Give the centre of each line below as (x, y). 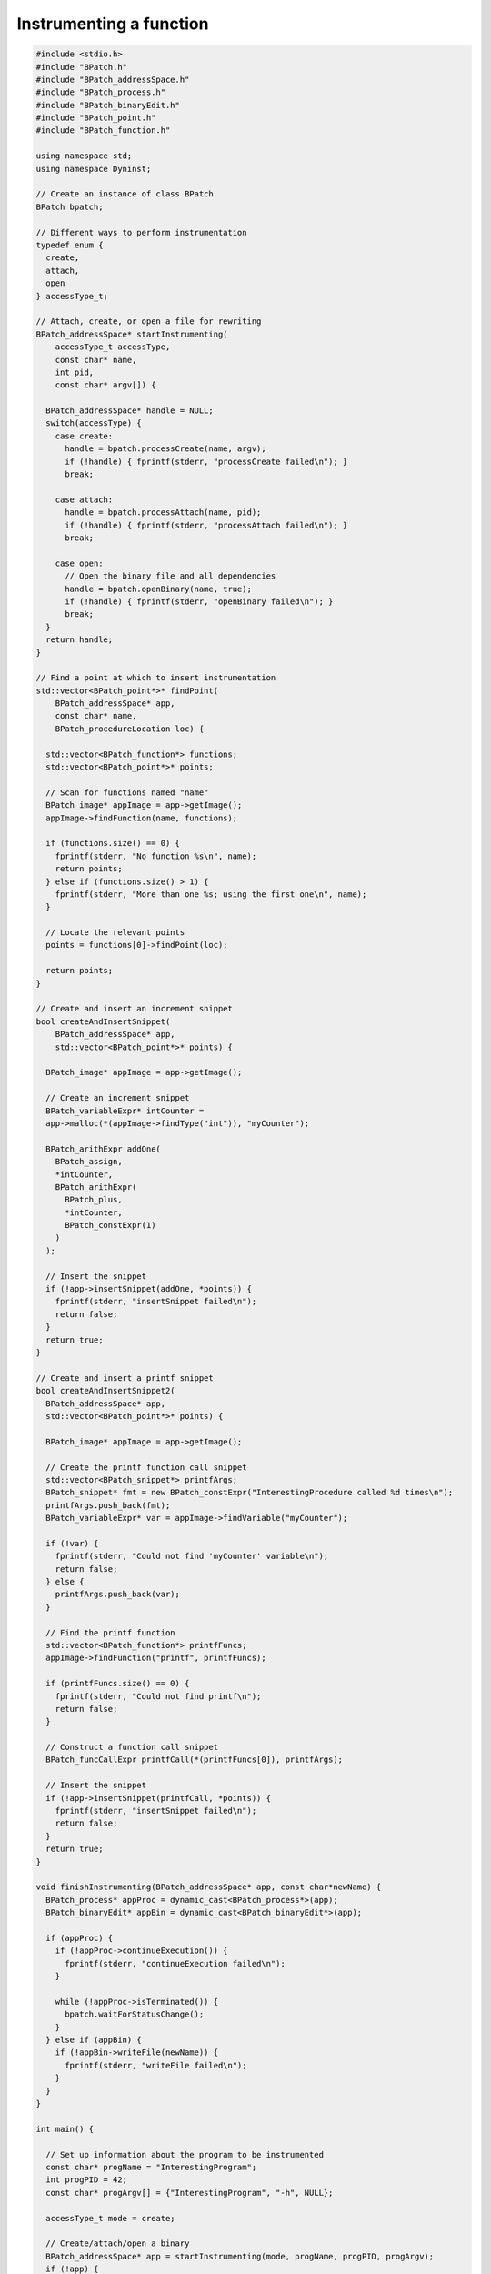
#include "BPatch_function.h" (103, 131)
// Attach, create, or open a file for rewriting (149, 322)
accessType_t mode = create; (111, 2218)
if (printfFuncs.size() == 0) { (118, 1684)
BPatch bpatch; (70, 206)
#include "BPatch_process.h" (101, 92)
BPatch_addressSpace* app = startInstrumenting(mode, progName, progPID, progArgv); (240, 2256)
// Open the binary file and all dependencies (170, 576)
